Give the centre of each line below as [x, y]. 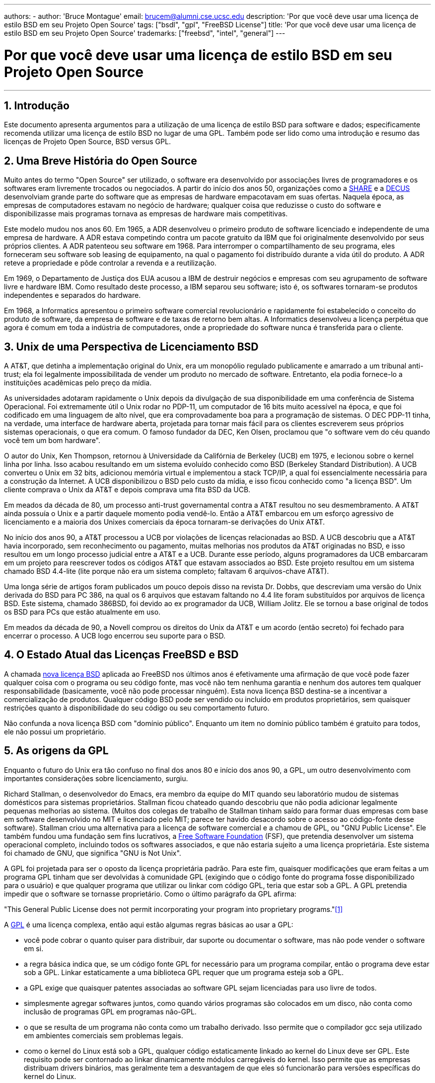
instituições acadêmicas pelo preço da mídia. [78, 383]
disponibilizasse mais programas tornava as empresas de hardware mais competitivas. [146, 214]
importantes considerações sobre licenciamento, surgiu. [96, 778]
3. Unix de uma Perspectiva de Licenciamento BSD [131, 347]
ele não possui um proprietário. [55, 731]
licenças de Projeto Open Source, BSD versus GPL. [87, 142]
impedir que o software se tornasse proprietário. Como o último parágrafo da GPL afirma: [150, 894]
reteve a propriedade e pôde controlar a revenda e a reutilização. [110, 263]
